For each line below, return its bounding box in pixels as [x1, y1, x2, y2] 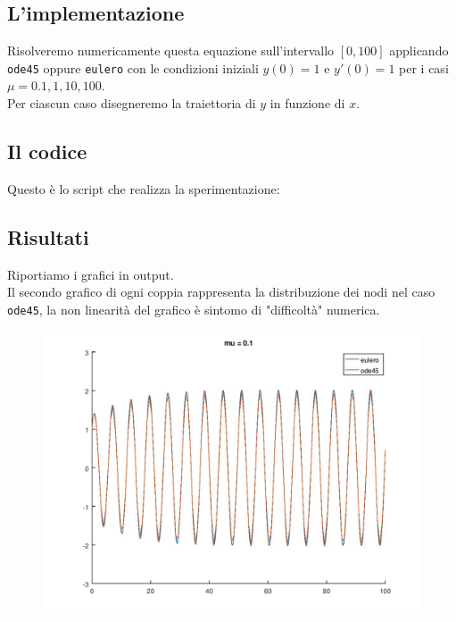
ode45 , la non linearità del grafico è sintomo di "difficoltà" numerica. [7, 299, 380, 318]
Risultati [7, 223, 89, 250]
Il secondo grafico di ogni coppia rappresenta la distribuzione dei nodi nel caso [7, 282, 435, 301]
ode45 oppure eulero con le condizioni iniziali [7, 58, 259, 77]
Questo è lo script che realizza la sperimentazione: [7, 179, 280, 198]
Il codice [7, 138, 87, 165]
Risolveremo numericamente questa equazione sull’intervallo [7, 41, 335, 60]
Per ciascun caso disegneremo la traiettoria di [7, 94, 256, 113]
